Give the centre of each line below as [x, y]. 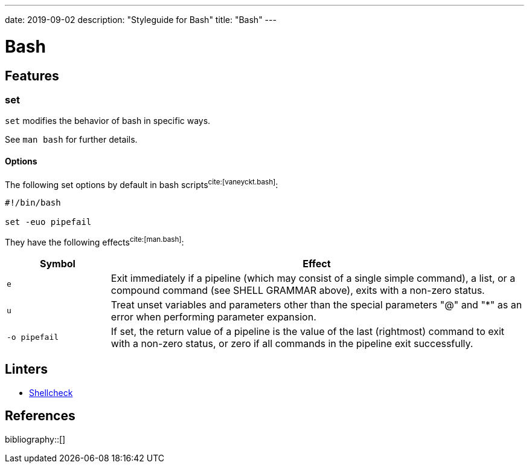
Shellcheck [51, 392]
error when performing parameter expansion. [213, 317]
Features [32, 76]
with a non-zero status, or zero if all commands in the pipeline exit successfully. [292, 343]
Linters [26, 369]
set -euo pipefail [48, 222]
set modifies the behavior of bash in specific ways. [108, 121]
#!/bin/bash [33, 203]
